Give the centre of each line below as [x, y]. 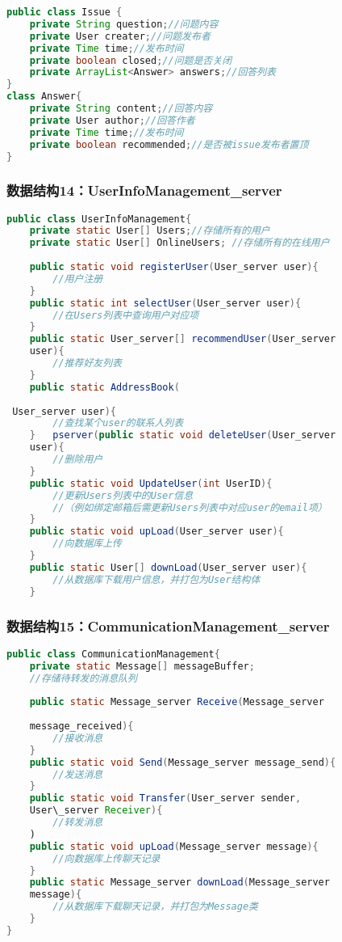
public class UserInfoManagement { [99, 219]
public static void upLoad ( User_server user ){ [156, 532]
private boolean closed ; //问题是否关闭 [131, 60]
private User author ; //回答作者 [112, 120]
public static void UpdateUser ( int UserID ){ [151, 483]
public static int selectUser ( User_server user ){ [165, 303]
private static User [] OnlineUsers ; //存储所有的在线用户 [179, 243]
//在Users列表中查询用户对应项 [126, 315]
